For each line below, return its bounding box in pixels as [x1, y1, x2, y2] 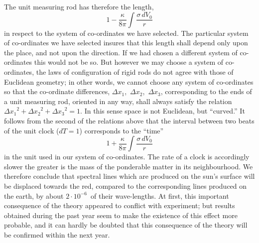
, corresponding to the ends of [160, 86, 252, 97]
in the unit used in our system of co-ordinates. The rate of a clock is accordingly [4, 151, 250, 162]
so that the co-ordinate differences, [4, 86, 110, 97]
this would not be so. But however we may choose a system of [34, 57, 224, 67]
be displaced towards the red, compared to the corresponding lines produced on [4, 180, 247, 191]
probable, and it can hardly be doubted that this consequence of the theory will [4, 220, 248, 230]
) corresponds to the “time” [79, 125, 164, 135]
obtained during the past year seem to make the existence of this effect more [4, 210, 238, 220]
